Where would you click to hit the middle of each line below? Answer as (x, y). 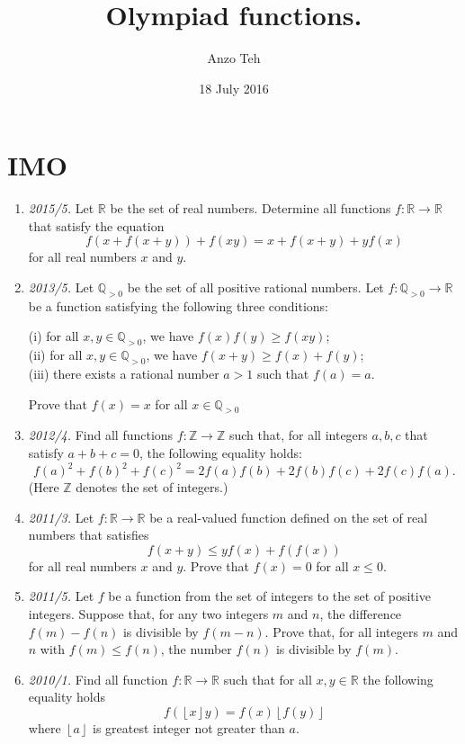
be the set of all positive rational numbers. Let (255, 287)
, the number (196, 649)
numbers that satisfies (89, 535)
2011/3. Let (61, 517)
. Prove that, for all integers (341, 631)
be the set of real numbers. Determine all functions (250, 208)
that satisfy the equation (96, 225)
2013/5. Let (61, 287)
